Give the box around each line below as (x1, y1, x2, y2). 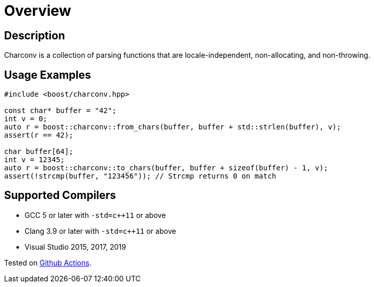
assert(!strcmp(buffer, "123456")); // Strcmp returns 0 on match (4, 172, 277, 181)
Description (4, 29, 65, 42)
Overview (4, 2, 71, 19)
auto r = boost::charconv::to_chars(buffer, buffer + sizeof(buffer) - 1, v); (4, 164, 328, 172)
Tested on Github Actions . (4, 258, 92, 267)
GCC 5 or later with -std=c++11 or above (25, 210, 166, 219)
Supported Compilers (4, 189, 116, 202)
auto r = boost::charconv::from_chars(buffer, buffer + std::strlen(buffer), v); (4, 123, 341, 131)
